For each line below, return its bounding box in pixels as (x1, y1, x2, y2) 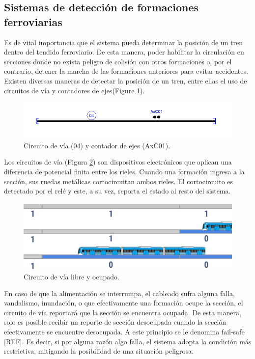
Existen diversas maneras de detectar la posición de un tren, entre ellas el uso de (4, 75, 247, 85)
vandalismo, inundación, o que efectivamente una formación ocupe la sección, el (4, 298, 243, 308)
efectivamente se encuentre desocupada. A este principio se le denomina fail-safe (4, 326, 245, 336)
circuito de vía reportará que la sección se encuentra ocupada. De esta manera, (4, 307, 241, 317)
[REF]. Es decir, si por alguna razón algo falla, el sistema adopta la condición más (4, 336, 252, 346)
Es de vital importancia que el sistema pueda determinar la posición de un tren (4, 37, 243, 47)
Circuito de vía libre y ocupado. (24, 271, 119, 281)
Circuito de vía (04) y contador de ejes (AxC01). (24, 140, 170, 150)
